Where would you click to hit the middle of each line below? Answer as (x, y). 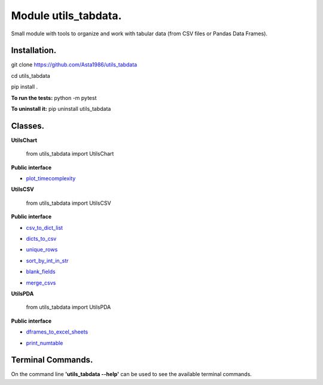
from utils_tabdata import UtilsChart (70, 154)
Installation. (34, 51)
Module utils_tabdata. (66, 16)
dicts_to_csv (41, 239)
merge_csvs (41, 283)
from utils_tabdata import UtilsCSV (68, 203)
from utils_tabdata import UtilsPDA (68, 307)
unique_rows (42, 250)
